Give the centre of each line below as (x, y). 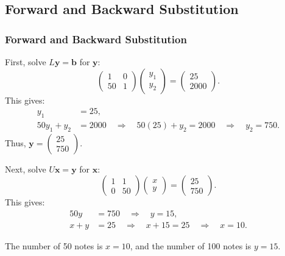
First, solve (26, 62)
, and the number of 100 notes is (191, 246)
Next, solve (26, 169)
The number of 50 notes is (54, 246)
